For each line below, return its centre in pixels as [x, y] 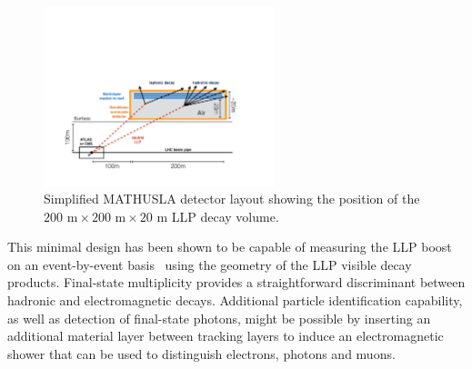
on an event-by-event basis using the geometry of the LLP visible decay [210, 264]
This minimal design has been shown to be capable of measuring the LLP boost [230, 247]
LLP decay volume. [225, 216]
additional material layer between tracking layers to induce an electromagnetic [226, 336]
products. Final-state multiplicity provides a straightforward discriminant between [236, 282]
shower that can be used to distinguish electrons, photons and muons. [201, 353]
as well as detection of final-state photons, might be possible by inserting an [219, 318]
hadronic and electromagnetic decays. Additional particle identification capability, [235, 300]
